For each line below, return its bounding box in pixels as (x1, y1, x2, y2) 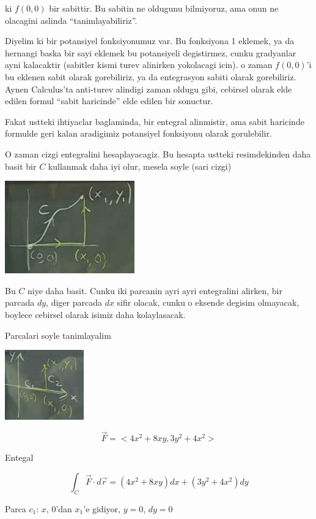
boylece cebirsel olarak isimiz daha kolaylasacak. (5, 308, 186, 321)
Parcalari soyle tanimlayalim (5, 328, 111, 341)
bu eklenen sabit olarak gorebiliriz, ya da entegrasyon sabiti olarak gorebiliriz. (5, 70, 296, 83)
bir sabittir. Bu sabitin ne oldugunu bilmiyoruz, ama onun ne (49, 2, 279, 14)
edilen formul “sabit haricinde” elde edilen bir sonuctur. (5, 94, 213, 107)
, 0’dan (46, 502, 72, 515)
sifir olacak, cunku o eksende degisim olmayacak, (117, 296, 299, 309)
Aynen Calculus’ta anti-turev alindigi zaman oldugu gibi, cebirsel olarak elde (5, 82, 292, 95)
